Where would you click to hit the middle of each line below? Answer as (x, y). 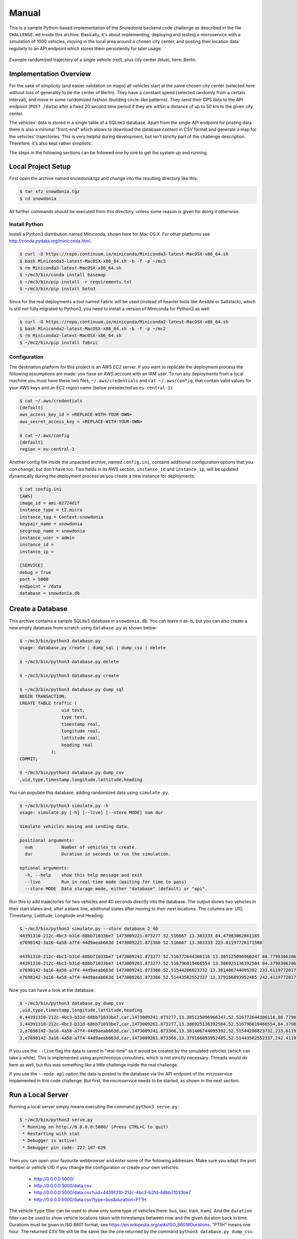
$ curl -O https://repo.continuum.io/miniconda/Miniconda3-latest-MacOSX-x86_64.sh (124, 254)
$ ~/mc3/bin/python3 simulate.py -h (64, 806)
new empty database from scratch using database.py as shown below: (83, 627)
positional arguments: (47, 840)
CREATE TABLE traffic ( (49, 703)
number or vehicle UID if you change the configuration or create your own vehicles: (94, 1168)
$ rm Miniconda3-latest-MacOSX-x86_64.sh (71, 268)
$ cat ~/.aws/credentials (51, 401)
